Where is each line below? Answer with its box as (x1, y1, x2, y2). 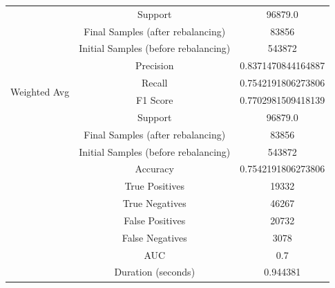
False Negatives (122, 230, 187, 244)
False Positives (124, 213, 186, 227)
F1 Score (136, 92, 173, 107)
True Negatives (122, 196, 186, 210)
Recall (141, 75, 168, 90)
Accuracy (135, 161, 174, 176)
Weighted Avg (10, 84, 70, 98)
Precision (135, 58, 174, 73)
